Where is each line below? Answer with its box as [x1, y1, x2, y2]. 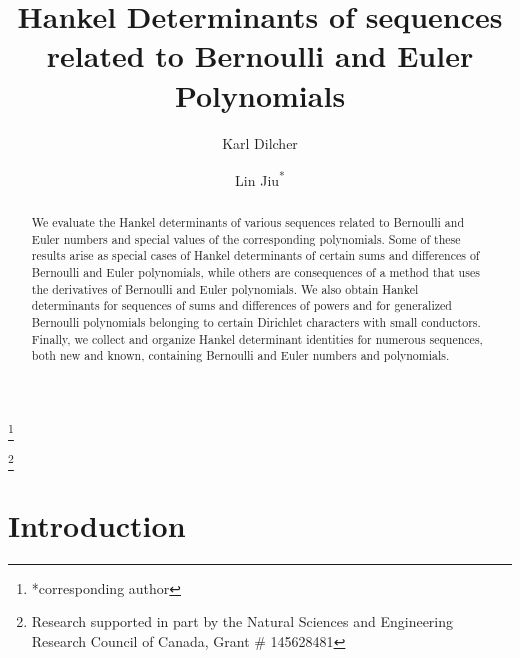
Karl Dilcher [222, 132, 298, 153]
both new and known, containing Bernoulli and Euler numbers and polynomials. [31, 347, 450, 364]
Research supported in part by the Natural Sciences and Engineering [31, 611, 454, 632]
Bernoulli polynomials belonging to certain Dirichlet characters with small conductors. [31, 314, 481, 331]
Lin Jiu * [235, 167, 285, 190]
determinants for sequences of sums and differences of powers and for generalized [31, 297, 452, 314]
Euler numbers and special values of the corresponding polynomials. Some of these [31, 230, 461, 247]
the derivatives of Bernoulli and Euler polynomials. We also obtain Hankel [31, 280, 419, 297]
